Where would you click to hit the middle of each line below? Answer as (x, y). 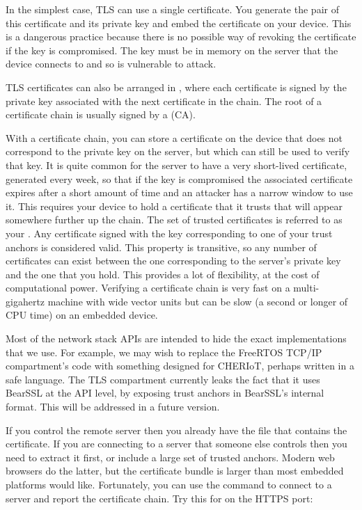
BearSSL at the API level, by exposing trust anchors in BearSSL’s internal (165, 393)
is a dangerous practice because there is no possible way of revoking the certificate (181, 37)
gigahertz (25, 301)
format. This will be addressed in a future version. (113, 407)
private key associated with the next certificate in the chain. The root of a (164, 101)
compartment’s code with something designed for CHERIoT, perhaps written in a (180, 366)
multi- (306, 288)
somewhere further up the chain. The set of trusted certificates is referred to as (174, 220)
